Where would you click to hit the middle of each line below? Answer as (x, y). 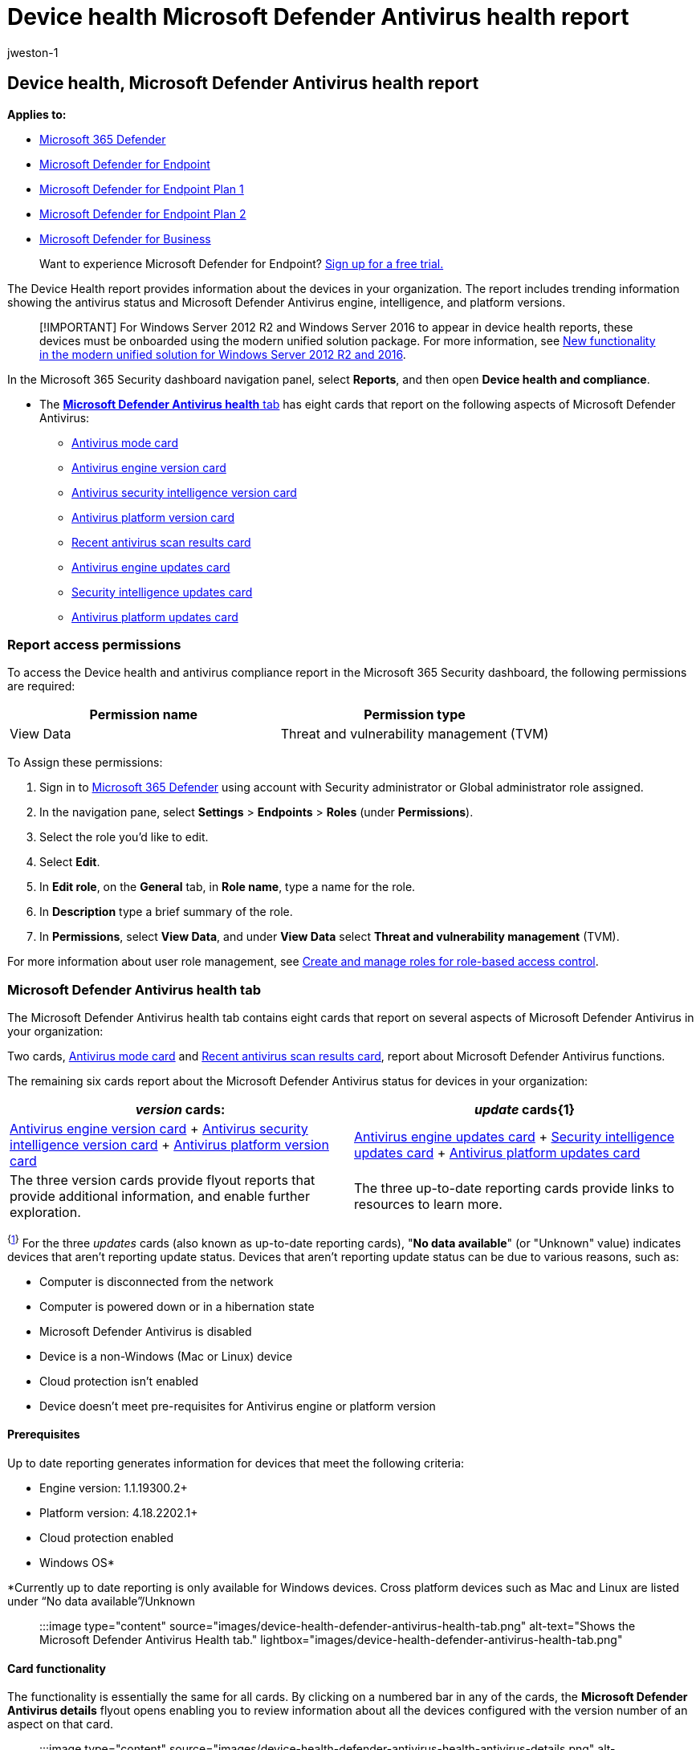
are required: (41, 686)
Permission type (415, 715)
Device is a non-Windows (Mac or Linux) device (166, 1356)
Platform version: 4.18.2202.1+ (119, 1512)
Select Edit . (70, 862)
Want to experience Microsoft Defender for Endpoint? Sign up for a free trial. (242, 263)
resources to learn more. (428, 1205)
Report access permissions (94, 644)
